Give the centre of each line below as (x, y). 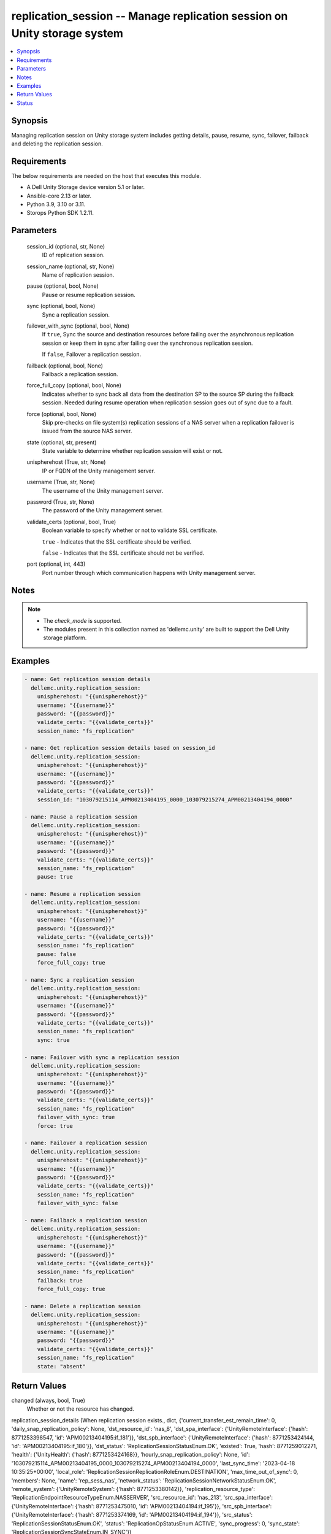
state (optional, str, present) (62, 442)
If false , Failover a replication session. (92, 354)
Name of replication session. (78, 275)
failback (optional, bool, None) (65, 366)
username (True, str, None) (61, 482)
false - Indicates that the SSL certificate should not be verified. (123, 553)
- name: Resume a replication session (82, 894)
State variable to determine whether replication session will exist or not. (132, 451)
